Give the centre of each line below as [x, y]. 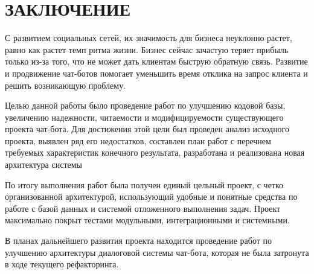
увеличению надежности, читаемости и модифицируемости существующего [144, 117]
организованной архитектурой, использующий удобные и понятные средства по [151, 196]
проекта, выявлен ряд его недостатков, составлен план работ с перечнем [138, 140]
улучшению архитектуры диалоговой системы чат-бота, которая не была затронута [157, 252]
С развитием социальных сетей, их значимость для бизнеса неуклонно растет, [149, 38]
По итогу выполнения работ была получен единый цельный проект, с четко [144, 184]
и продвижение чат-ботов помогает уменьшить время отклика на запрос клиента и [156, 73]
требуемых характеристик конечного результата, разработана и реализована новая [155, 152]
